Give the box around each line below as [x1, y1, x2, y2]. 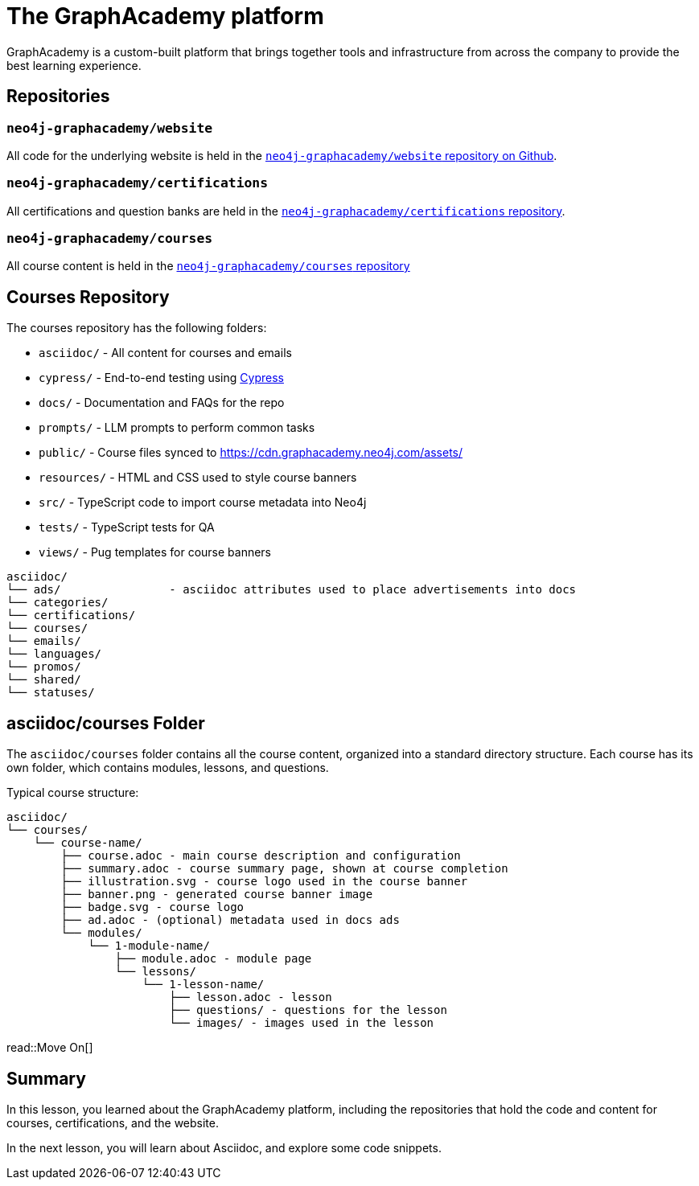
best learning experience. [6, 58, 142, 72]
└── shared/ [6, 673, 81, 687]
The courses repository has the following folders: [6, 321, 267, 335]
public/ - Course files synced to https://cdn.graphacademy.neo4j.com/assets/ [39, 445, 463, 460]
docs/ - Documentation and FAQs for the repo [39, 396, 285, 410]
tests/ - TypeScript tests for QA [39, 520, 215, 535]
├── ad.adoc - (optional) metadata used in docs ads [60, 913, 400, 927]
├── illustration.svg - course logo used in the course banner [60, 875, 468, 888]
